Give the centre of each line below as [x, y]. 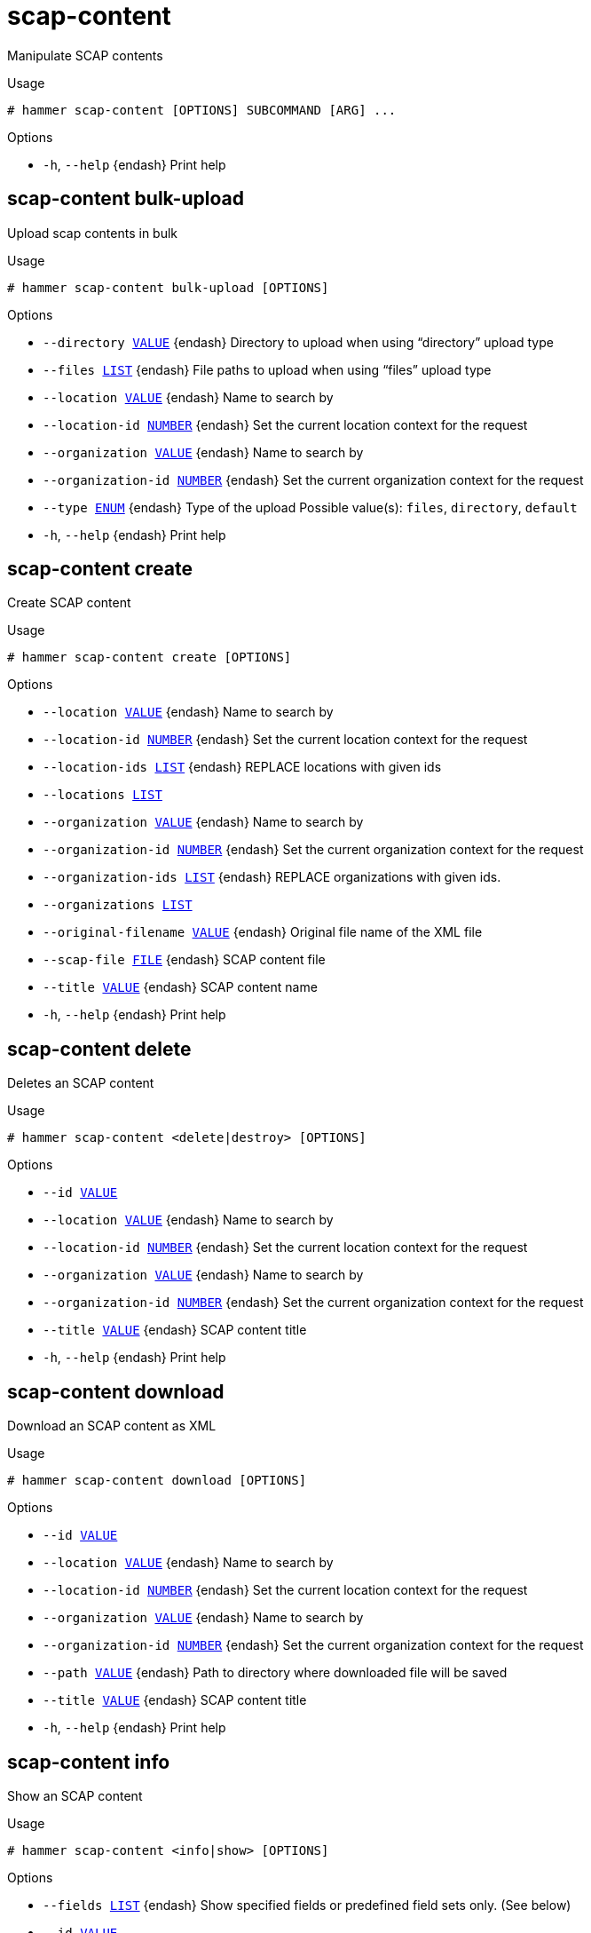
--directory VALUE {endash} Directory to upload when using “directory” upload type [298, 342]
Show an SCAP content [75, 1795]
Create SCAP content [69, 603]
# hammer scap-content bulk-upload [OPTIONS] [168, 287]
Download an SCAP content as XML [112, 1426]
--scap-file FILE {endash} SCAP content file [184, 960]
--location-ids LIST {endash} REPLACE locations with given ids [242, 767]
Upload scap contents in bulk [93, 233]
